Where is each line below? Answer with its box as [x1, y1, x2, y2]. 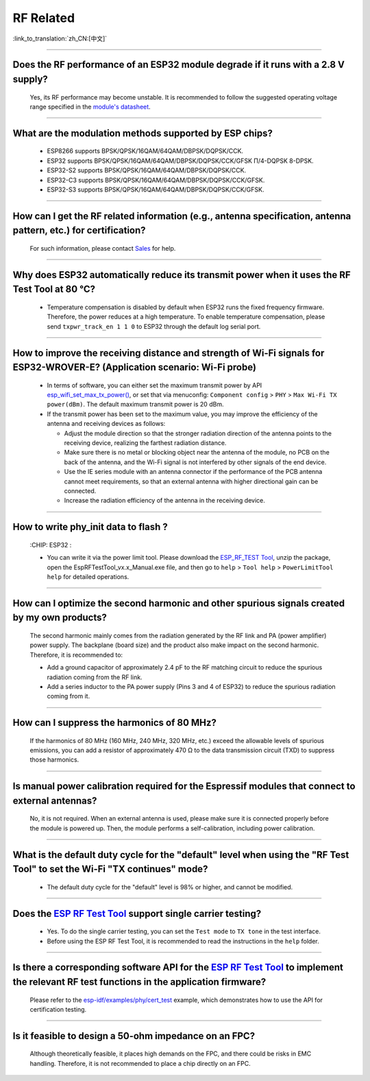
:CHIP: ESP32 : [29, 540, 72, 549]
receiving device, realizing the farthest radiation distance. [64, 439, 227, 447]
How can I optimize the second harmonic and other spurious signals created [12, 598, 345, 609]
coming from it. [47, 692, 90, 701]
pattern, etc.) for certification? [12, 225, 147, 236]
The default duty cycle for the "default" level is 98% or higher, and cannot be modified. [47, 883, 293, 891]
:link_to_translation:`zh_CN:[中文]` [12, 34, 108, 43]
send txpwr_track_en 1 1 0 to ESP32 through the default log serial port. [47, 322, 261, 330]
